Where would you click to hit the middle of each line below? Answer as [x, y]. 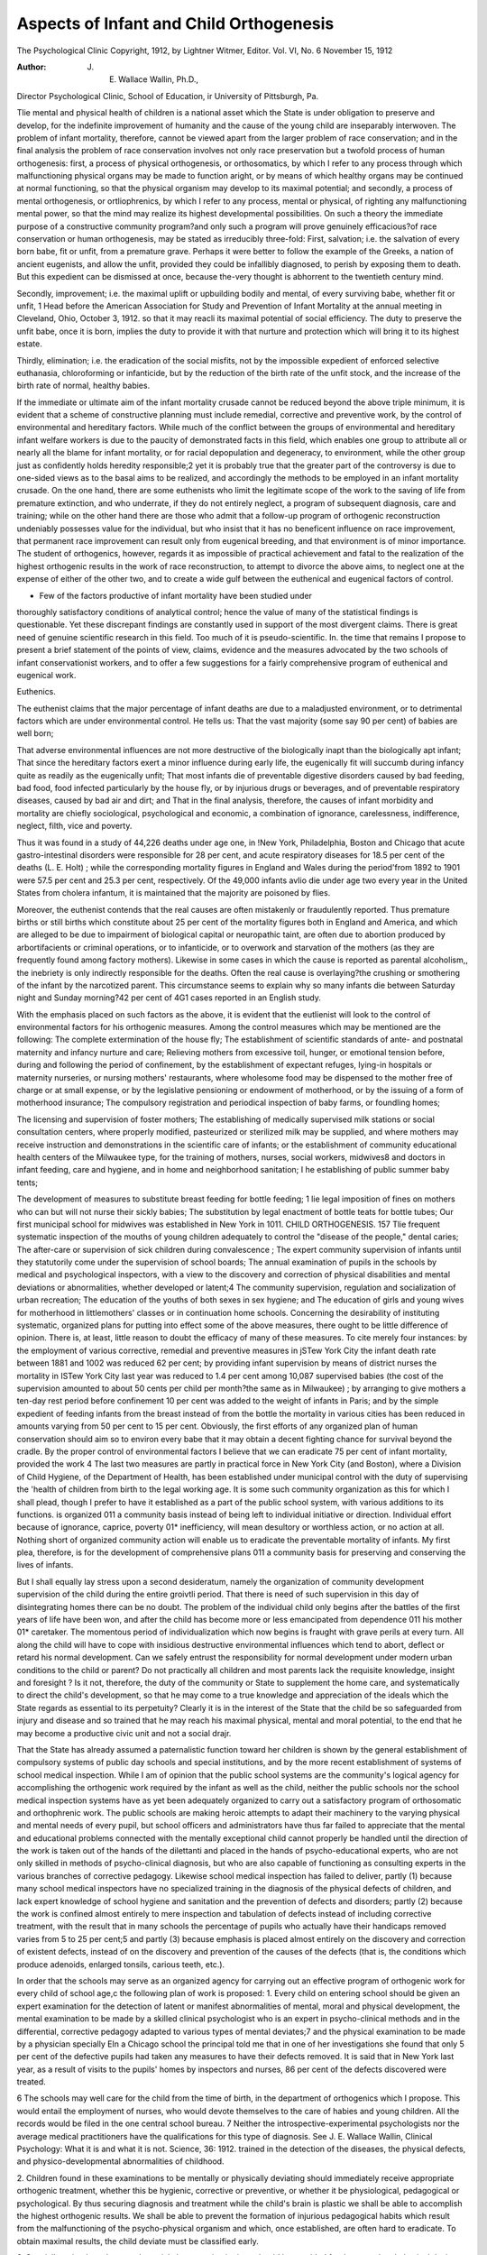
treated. [31, 2082]
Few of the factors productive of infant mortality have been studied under [176, 595]
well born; [35, 733]
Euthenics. [36, 692]
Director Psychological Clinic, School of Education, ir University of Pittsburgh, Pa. [168, 96]
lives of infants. [45, 1565]
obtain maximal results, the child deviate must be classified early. [138, 2241]
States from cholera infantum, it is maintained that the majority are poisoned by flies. [174, 893]
